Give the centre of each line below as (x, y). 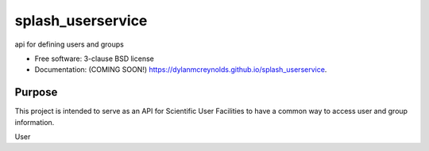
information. (35, 122)
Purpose (36, 92)
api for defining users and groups (70, 44)
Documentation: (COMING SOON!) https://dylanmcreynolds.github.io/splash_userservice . (181, 70)
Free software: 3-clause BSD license (94, 59)
